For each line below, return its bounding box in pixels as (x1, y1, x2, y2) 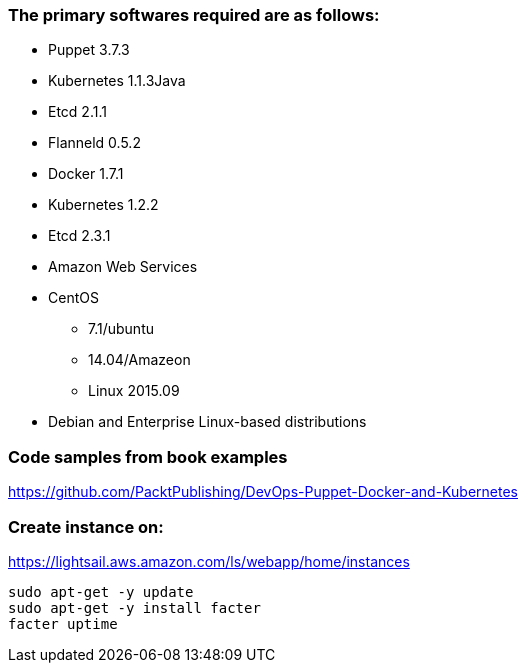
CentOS (48, 289, 99, 307)
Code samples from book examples (8, 446, 288, 467)
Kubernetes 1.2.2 (48, 196, 159, 214)
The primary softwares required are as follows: (8, 5, 380, 25)
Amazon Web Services (48, 258, 198, 276)
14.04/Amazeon (88, 351, 191, 369)
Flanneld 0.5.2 (48, 134, 141, 152)
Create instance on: (8, 516, 164, 537)
